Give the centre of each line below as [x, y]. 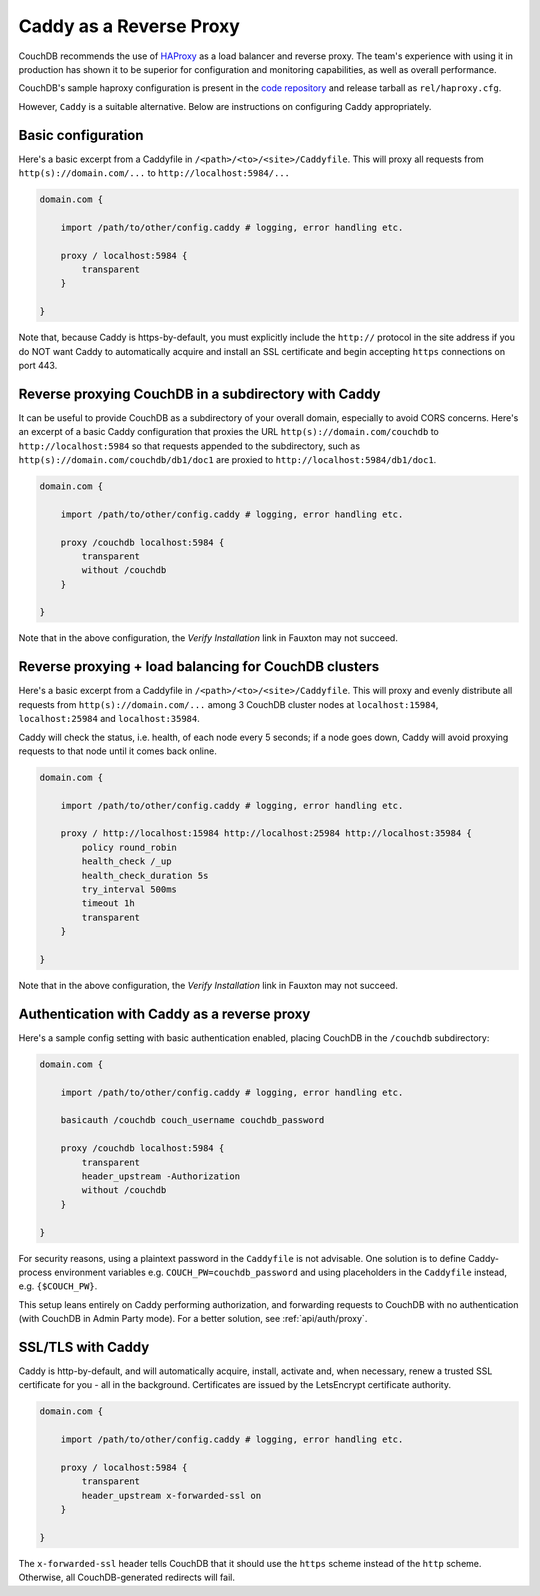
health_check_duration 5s [145, 875]
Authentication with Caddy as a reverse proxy [164, 1013]
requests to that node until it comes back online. [117, 751]
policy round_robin [129, 847]
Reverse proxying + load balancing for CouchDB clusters [199, 666]
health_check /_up [126, 861]
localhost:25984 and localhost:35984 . [109, 719]
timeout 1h [108, 903]
